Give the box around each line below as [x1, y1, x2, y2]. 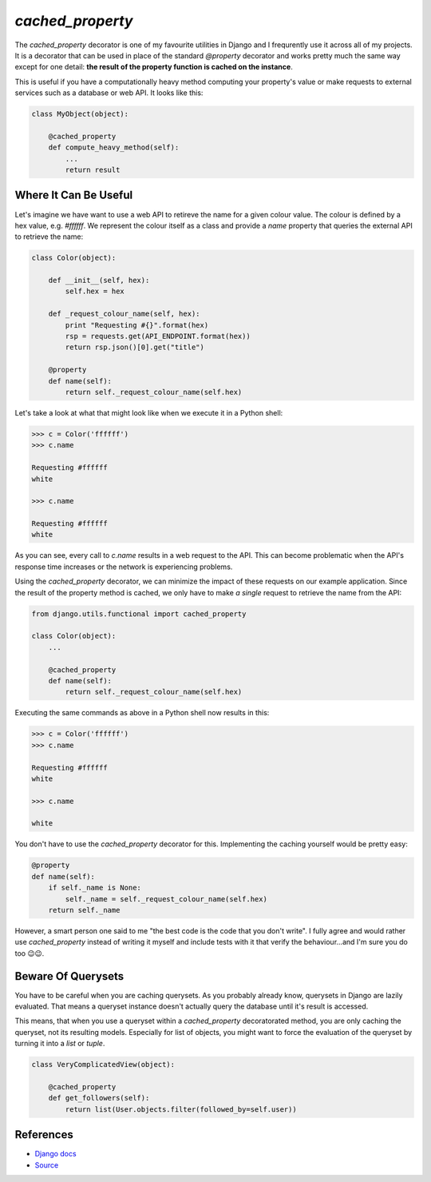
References [14, 1128, 73, 1142]
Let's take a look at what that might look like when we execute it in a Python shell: [14, 408, 283, 417]
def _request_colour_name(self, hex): [48, 309, 200, 319]
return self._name [48, 905, 121, 914]
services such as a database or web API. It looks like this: [14, 88, 204, 98]
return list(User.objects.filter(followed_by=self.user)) [65, 1104, 297, 1114]
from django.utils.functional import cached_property [31, 609, 247, 619]
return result [65, 165, 121, 175]
